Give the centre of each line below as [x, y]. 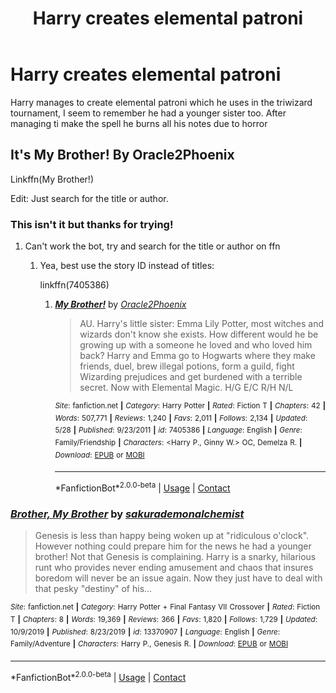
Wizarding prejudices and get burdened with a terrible [191, 377]
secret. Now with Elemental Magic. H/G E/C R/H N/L [186, 388]
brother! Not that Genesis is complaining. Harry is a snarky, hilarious [175, 557]
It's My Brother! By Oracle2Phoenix [122, 155]
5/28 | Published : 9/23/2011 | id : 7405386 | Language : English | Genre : [178, 430]
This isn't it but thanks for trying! [92, 224]
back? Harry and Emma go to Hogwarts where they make [197, 356]
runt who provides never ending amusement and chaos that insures [174, 568]
